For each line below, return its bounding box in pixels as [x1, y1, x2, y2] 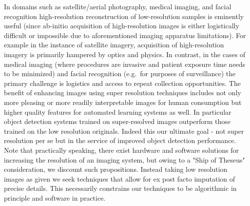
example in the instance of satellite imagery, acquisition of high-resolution [4, 40, 224, 50]
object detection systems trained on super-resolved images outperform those [4, 116, 231, 126]
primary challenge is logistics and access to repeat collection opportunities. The [4, 78, 241, 88]
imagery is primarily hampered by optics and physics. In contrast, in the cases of [4, 49, 246, 59]
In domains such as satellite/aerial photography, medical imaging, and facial [4, 1, 231, 11]
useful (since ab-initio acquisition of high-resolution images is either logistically [4, 21, 239, 31]
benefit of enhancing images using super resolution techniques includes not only [4, 87, 241, 98]
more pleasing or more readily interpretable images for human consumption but [4, 97, 242, 107]
